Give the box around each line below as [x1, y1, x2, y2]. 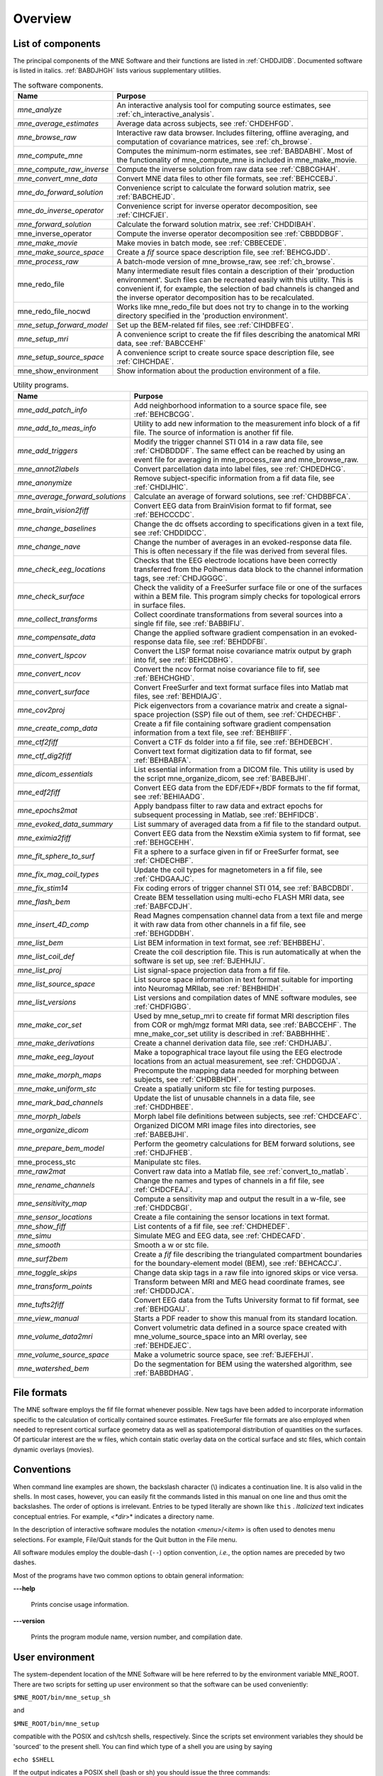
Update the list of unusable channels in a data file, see [133, 1093, 316, 1103]
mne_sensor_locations [17, 1212, 92, 1222]
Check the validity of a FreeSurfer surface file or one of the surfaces [133, 583, 362, 592]
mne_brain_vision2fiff [17, 505, 89, 515]
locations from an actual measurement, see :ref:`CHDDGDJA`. [133, 1056, 340, 1066]
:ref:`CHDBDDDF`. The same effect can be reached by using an [133, 445, 345, 455]
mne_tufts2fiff [17, 1299, 65, 1309]
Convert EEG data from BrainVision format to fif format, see [133, 501, 332, 511]
